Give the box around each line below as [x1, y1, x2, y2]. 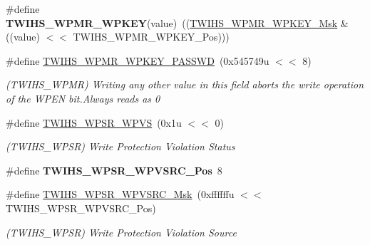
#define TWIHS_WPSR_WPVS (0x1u [6, 115, 182, 130]
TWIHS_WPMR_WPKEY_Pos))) [73, 29, 230, 44]
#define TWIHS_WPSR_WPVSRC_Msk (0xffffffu [6, 187, 235, 202]
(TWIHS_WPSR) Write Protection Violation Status [6, 139, 235, 154]
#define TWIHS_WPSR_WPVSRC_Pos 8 [6, 162, 222, 177]
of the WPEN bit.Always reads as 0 [6, 90, 160, 105]
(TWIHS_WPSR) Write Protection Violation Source [6, 224, 237, 239]
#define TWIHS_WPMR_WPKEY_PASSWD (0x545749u [6, 53, 269, 68]
